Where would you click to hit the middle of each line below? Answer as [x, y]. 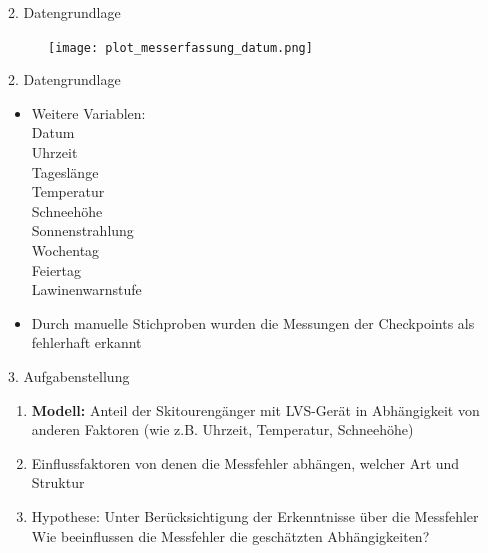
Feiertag [56, 269]
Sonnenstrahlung [82, 230]
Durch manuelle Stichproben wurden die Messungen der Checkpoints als [253, 322]
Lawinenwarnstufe [86, 289]
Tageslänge [65, 171]
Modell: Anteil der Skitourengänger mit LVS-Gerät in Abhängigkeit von [255, 409]
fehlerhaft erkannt [86, 342]
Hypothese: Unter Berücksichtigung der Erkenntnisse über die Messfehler [255, 515]
